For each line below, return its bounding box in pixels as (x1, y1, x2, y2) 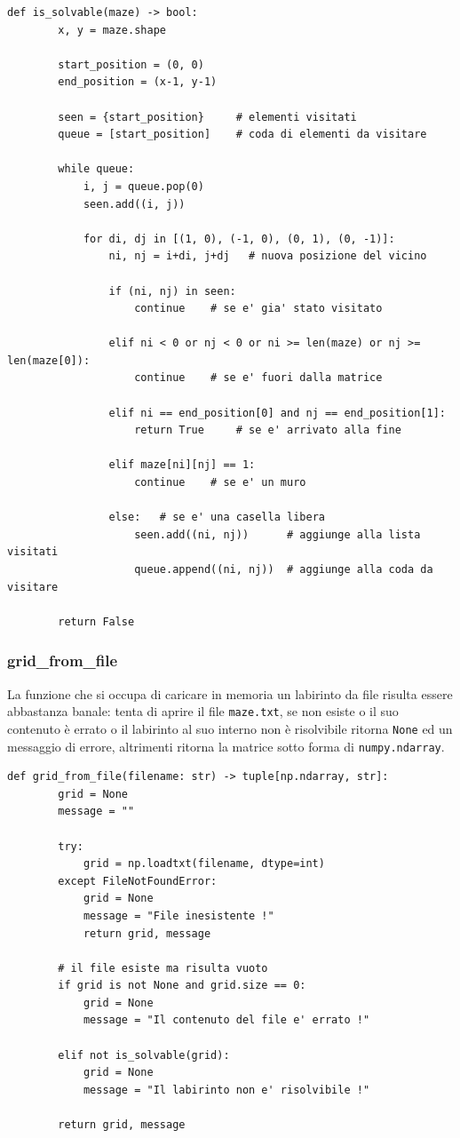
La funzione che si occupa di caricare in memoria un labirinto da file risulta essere (7, 684, 453, 703)
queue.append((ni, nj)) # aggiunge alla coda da (134, 563, 433, 576)
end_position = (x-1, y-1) (58, 76, 218, 89)
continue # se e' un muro (134, 476, 306, 489)
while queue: (58, 163, 135, 176)
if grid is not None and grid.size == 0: (58, 979, 306, 992)
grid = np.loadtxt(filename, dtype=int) (83, 857, 325, 871)
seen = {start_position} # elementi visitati (58, 110, 357, 123)
